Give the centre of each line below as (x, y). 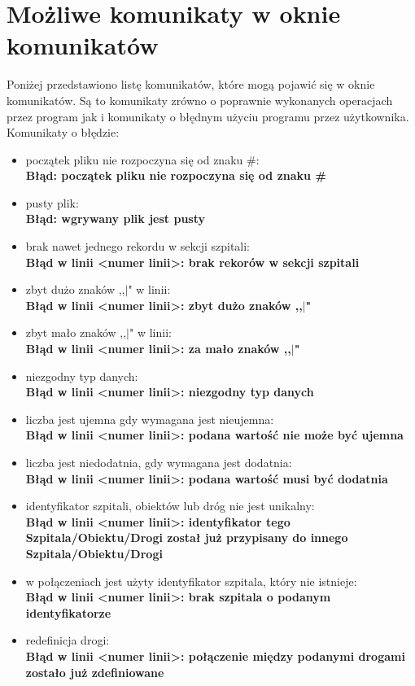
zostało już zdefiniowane (95, 672)
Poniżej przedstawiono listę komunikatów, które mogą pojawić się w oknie (191, 84)
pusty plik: (52, 202)
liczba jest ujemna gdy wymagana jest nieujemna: (150, 419)
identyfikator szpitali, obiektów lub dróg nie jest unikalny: (170, 506)
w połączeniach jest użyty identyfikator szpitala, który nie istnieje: (191, 581)
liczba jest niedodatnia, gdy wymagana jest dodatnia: (159, 462)
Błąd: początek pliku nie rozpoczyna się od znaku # (176, 175)
